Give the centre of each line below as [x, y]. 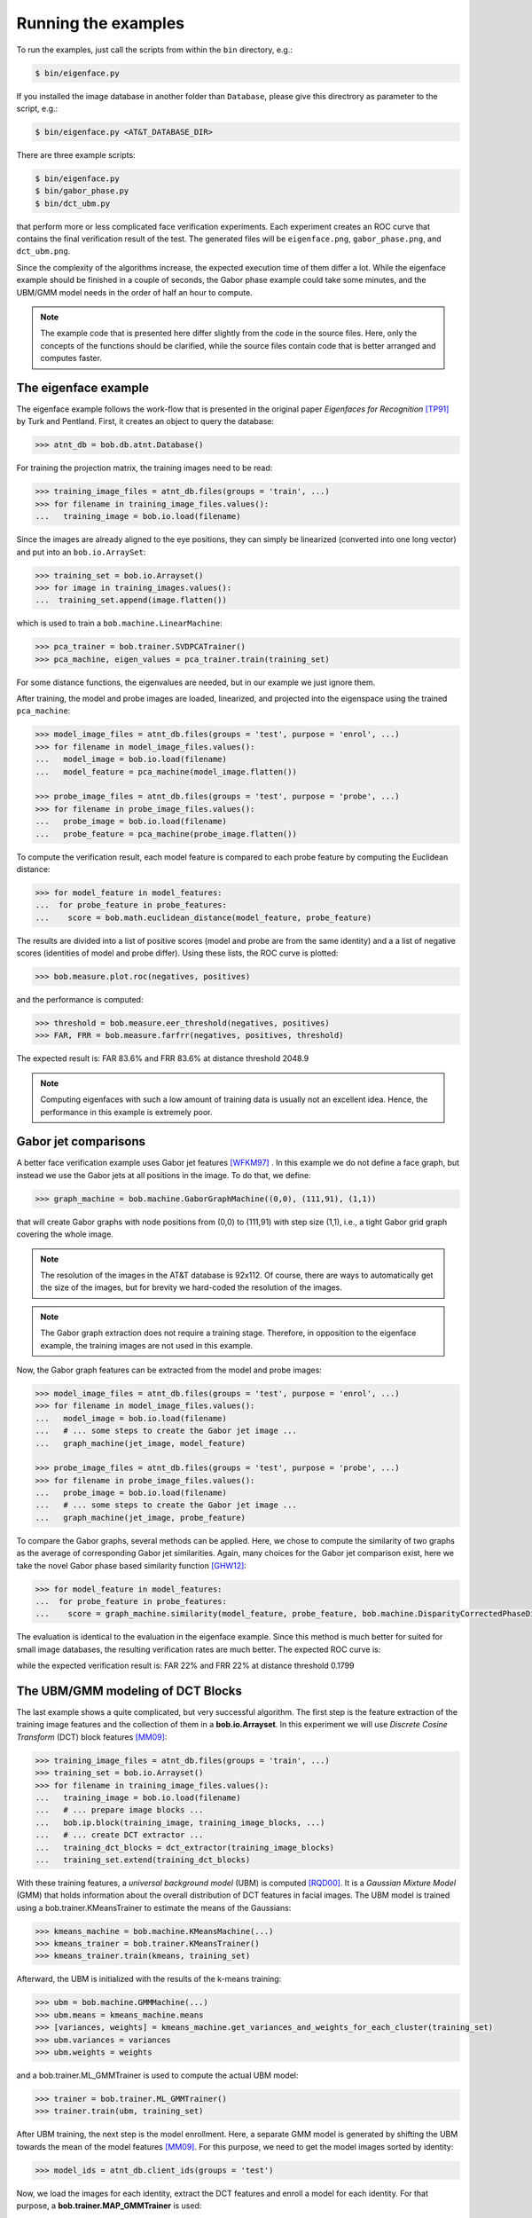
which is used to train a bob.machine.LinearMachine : [120, 623]
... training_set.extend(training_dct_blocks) [143, 1860]
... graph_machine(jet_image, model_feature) [140, 1443]
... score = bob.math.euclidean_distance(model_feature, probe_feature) [203, 917]
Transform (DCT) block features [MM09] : [92, 1737]
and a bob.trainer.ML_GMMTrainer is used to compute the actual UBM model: [157, 2075]
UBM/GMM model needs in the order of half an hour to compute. [134, 292]
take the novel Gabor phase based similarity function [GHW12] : [132, 1565]
